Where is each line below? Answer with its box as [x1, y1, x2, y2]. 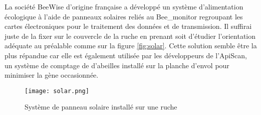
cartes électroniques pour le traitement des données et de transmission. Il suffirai [5, 21, 252, 31]
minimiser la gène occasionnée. [5, 70, 99, 80]
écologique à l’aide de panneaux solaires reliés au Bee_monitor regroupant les [5, 11, 243, 21]
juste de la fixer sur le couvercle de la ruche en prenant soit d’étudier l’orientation [5, 30, 256, 41]
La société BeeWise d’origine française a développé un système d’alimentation [5, 1, 243, 11]
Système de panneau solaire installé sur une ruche [25, 102, 177, 112]
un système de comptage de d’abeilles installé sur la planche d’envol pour [5, 60, 229, 70]
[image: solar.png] [25, 87, 89, 95]
